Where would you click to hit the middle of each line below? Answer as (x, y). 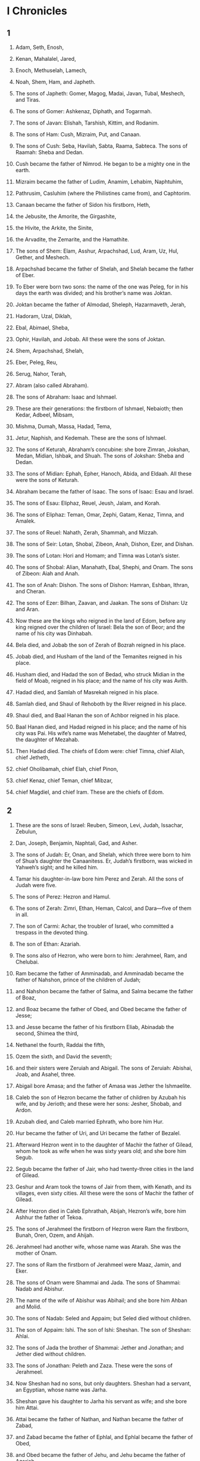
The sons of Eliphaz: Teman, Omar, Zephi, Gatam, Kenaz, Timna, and (99, 515)
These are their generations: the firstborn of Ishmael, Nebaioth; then (99, 408)
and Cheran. (31, 591)
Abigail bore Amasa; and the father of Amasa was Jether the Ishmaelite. (104, 1086)
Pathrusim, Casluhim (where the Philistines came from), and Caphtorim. (103, 193)
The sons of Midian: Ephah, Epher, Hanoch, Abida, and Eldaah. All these (104, 474)
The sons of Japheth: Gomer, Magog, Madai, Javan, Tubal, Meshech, (100, 93)
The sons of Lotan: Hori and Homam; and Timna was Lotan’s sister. (98, 556)
